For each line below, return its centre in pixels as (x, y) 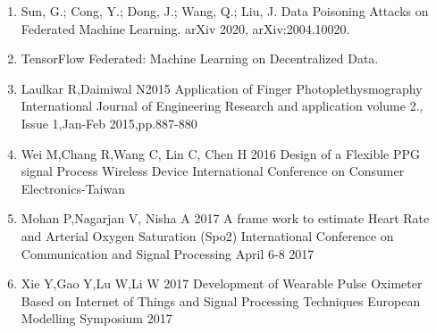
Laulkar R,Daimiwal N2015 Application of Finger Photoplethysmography (222, 88)
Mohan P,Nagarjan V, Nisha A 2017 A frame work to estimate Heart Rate (225, 218)
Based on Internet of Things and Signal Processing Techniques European (221, 300)
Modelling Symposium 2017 (96, 318)
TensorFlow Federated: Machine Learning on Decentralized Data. (200, 58)
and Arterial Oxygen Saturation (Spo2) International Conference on (207, 235)
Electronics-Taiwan (73, 188)
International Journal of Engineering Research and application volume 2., (222, 106)
